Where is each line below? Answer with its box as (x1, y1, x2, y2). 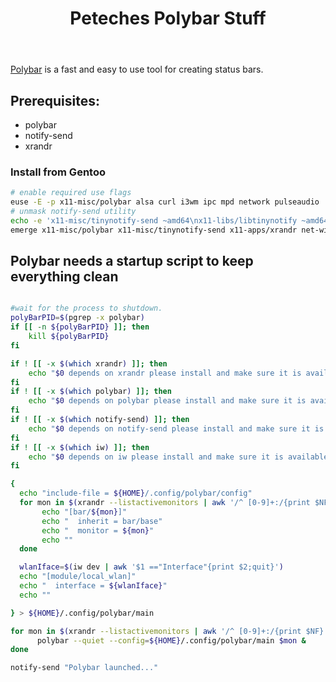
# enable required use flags (10, 188, 132, 198)
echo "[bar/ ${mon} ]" (41, 507, 128, 517)
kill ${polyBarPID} (28, 332, 110, 342)
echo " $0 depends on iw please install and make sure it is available (28, 452, 329, 462)
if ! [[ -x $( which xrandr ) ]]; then (10, 358, 168, 369)
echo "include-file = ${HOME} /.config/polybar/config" (19, 488, 253, 499)
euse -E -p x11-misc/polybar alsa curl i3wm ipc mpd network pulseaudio (10, 197, 320, 207)
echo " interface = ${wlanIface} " (19, 581, 168, 591)
